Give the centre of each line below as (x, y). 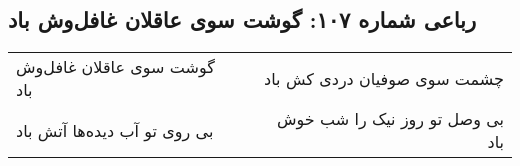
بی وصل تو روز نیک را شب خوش (390, 119)
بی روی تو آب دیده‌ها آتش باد (115, 130)
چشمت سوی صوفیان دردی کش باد (384, 78)
